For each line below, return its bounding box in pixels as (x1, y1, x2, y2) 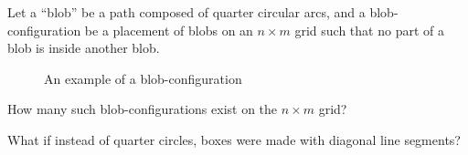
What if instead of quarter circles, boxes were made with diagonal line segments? (7, 129, 461, 149)
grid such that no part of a (294, 20, 444, 39)
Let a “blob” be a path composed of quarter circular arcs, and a (7, 3, 366, 21)
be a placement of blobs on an (84, 20, 253, 39)
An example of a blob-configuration (44, 68, 242, 88)
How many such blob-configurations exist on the (7, 99, 278, 119)
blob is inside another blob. (7, 38, 160, 57)
